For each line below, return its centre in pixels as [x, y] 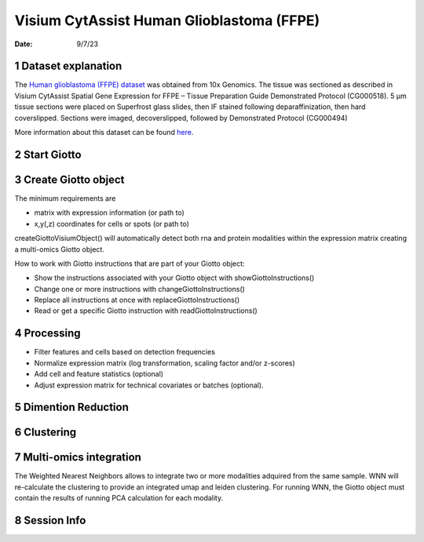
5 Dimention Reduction [71, 407]
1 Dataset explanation [68, 66]
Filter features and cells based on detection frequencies [125, 352]
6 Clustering [46, 433]
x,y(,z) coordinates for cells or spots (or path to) [112, 224]
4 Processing [48, 333]
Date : [24, 44]
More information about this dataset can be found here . [104, 133]
